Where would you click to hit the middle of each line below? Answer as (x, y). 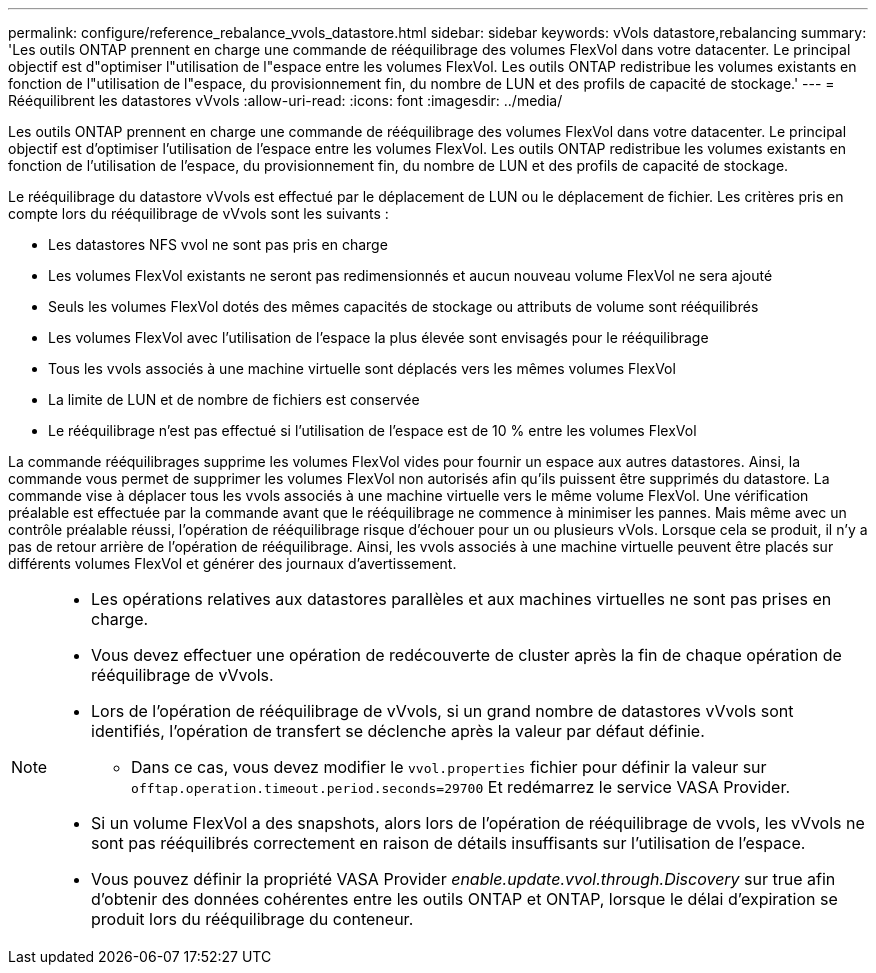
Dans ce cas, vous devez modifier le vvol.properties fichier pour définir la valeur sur (449, 767)
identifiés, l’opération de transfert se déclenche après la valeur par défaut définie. (398, 731)
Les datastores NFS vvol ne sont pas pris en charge (218, 244)
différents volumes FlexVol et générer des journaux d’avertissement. (232, 563)
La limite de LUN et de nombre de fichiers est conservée (234, 399)
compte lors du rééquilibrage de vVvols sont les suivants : (198, 213)
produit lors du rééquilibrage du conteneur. (252, 919)
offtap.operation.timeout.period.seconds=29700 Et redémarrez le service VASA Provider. (461, 787)
